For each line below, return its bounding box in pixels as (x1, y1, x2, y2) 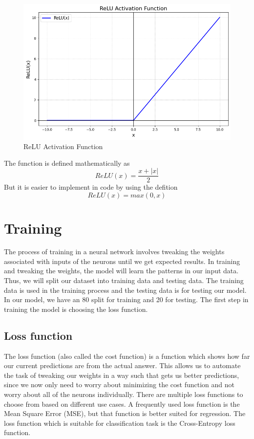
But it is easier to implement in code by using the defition (4, 182, 178, 192)
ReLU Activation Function (23, 141, 103, 152)
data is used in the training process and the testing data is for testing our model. (4, 285, 247, 295)
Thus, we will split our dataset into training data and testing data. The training (4, 275, 244, 285)
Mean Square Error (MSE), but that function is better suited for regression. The (4, 408, 246, 418)
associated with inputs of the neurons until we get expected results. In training (4, 256, 240, 266)
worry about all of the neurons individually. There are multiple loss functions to (4, 389, 243, 399)
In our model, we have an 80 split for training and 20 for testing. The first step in (4, 294, 249, 305)
